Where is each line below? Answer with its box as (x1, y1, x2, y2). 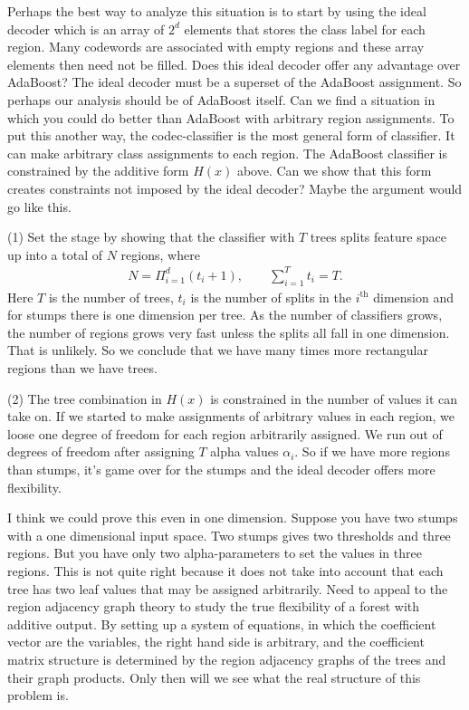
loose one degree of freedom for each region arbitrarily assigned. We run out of (7, 424, 443, 443)
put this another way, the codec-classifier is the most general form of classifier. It (7, 126, 455, 145)
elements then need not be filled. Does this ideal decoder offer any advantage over (7, 54, 461, 73)
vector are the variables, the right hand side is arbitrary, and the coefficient (7, 632, 425, 651)
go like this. (7, 197, 72, 216)
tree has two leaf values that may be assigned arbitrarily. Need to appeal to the (7, 579, 448, 598)
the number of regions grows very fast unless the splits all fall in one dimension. (7, 322, 450, 341)
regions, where (120, 245, 200, 264)
